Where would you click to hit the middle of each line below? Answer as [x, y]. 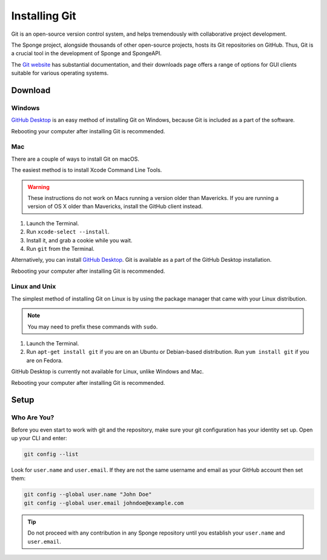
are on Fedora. [45, 360]
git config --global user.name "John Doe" [88, 495]
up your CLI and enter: [39, 438]
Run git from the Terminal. [61, 248]
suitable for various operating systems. [60, 73]
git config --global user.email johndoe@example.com [104, 503]
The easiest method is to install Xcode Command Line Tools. [87, 170]
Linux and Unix [34, 287]
